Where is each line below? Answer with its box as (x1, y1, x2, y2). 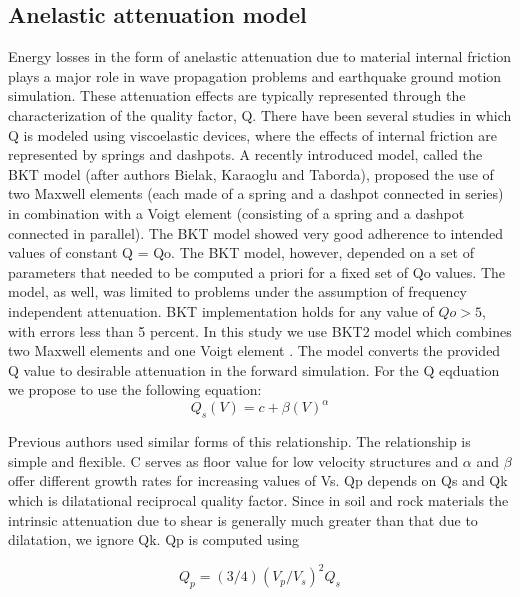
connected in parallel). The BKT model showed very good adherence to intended (8, 222, 504, 243)
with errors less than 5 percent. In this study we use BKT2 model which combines (8, 320, 512, 341)
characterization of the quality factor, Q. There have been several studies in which (8, 104, 512, 125)
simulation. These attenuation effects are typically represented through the (8, 85, 466, 106)
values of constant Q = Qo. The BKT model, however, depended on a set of (8, 242, 474, 263)
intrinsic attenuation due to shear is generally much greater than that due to (8, 509, 478, 530)
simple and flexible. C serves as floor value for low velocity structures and (8, 450, 459, 471)
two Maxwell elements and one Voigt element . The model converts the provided (8, 340, 501, 361)
